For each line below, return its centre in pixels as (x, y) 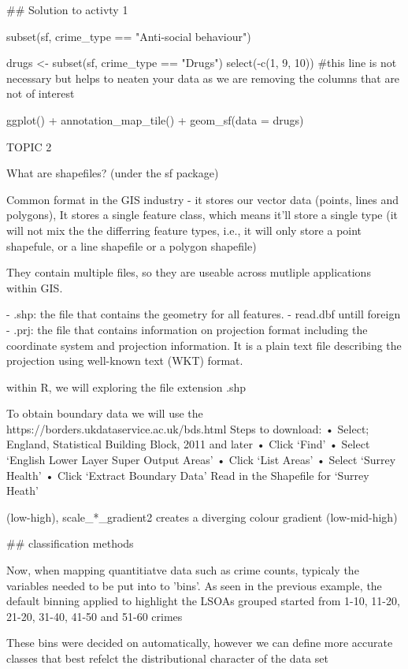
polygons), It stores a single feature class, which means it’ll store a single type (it (202, 215)
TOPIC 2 (29, 146)
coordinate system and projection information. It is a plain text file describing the (204, 345)
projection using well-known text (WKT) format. (125, 361)
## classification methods (70, 543)
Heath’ (22, 491)
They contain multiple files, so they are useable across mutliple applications (189, 272)
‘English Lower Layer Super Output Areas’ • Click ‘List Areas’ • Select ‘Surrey (201, 460)
